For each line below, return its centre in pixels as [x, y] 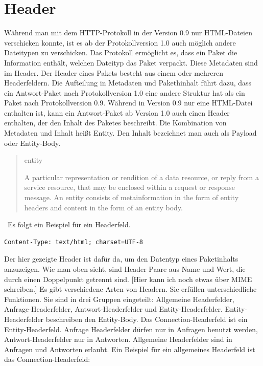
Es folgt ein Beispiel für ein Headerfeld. [69, 224]
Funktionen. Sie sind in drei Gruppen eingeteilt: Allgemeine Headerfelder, [119, 299]
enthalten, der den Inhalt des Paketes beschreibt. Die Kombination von [115, 123]
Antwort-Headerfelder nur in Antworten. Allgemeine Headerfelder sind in [118, 339]
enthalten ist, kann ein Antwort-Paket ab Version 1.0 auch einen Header [117, 112]
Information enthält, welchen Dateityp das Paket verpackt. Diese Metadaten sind [131, 62]
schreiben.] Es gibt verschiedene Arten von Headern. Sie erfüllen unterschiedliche [130, 289]
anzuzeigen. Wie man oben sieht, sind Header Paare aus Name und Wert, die [125, 269]
